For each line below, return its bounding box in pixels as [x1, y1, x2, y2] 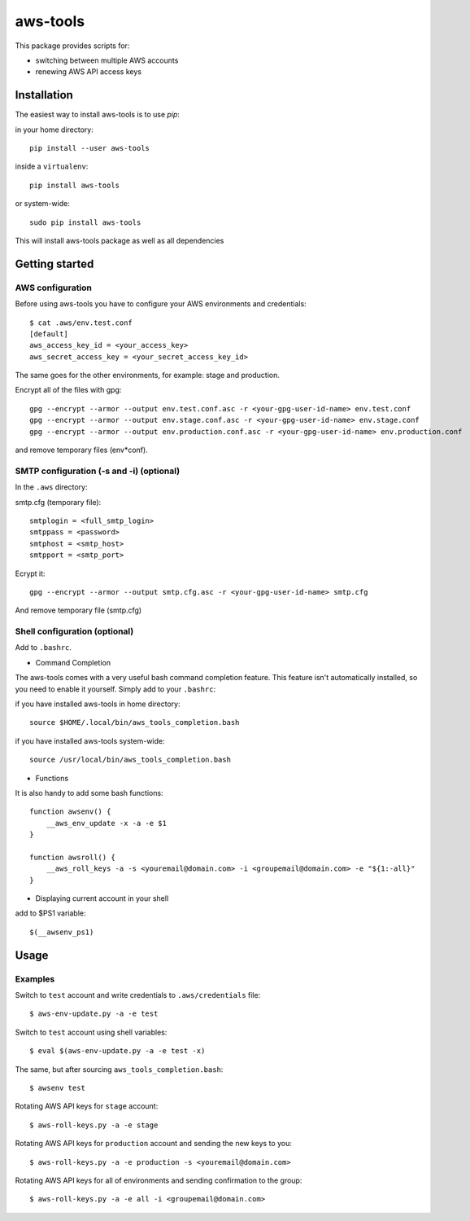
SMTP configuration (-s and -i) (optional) [15, 465, 181, 477]
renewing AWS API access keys [35, 67, 142, 77]
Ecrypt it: [15, 569, 46, 578]
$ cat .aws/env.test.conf [29, 318, 133, 327]
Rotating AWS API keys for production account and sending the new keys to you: [15, 1139, 293, 1149]
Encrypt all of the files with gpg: [15, 385, 122, 395]
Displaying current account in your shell [35, 894, 169, 903]
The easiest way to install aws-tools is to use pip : [15, 110, 181, 120]
